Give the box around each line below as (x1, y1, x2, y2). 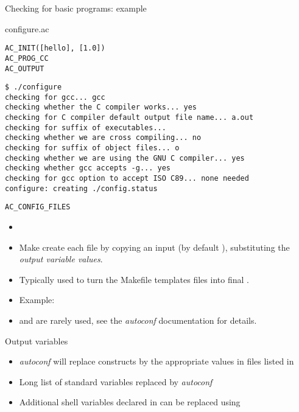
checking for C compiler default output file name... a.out (5, 113, 254, 122)
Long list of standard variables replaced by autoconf (19, 375, 213, 388)
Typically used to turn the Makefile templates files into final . (19, 273, 249, 285)
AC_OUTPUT (5, 64, 44, 73)
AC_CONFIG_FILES (5, 203, 71, 212)
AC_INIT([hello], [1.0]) (5, 44, 105, 53)
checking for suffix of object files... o (5, 144, 180, 153)
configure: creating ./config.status (5, 184, 158, 193)
